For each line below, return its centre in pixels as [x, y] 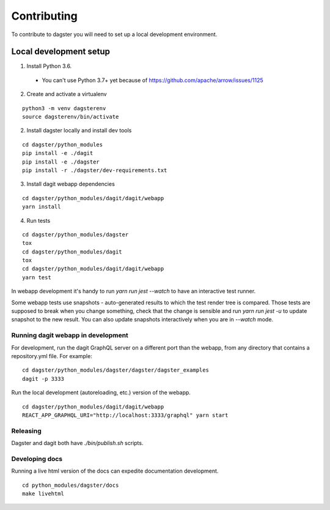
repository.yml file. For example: [52, 356]
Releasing [27, 430]
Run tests [38, 220]
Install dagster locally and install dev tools [79, 130]
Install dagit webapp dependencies [71, 184]
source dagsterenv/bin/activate [71, 117]
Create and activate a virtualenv [67, 94]
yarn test [37, 277]
